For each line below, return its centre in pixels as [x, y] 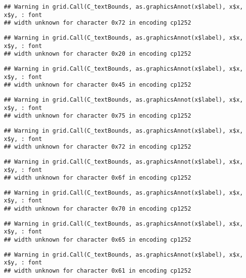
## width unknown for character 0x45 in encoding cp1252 [98, 85]
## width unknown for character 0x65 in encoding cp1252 [98, 240]
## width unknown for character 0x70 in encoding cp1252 [98, 209]
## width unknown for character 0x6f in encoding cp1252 [98, 178]
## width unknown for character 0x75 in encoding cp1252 [98, 116]
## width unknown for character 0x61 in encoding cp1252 [98, 271]
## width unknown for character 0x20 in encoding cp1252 [98, 54]
